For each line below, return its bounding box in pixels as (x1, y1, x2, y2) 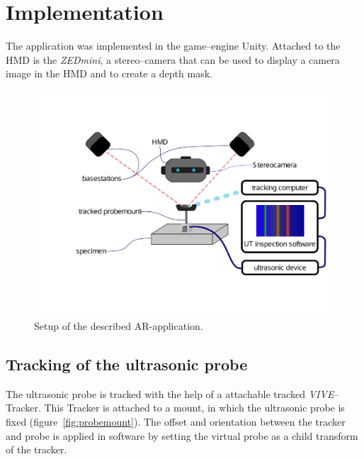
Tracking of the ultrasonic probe (6, 353, 248, 375)
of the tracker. (6, 442, 67, 457)
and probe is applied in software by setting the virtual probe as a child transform (6, 428, 358, 443)
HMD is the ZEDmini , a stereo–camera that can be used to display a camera (6, 52, 340, 67)
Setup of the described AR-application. (34, 319, 203, 333)
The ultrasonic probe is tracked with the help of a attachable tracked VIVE (6, 386, 334, 401)
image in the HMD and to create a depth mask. (6, 66, 212, 81)
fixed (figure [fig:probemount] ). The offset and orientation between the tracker (6, 414, 346, 429)
